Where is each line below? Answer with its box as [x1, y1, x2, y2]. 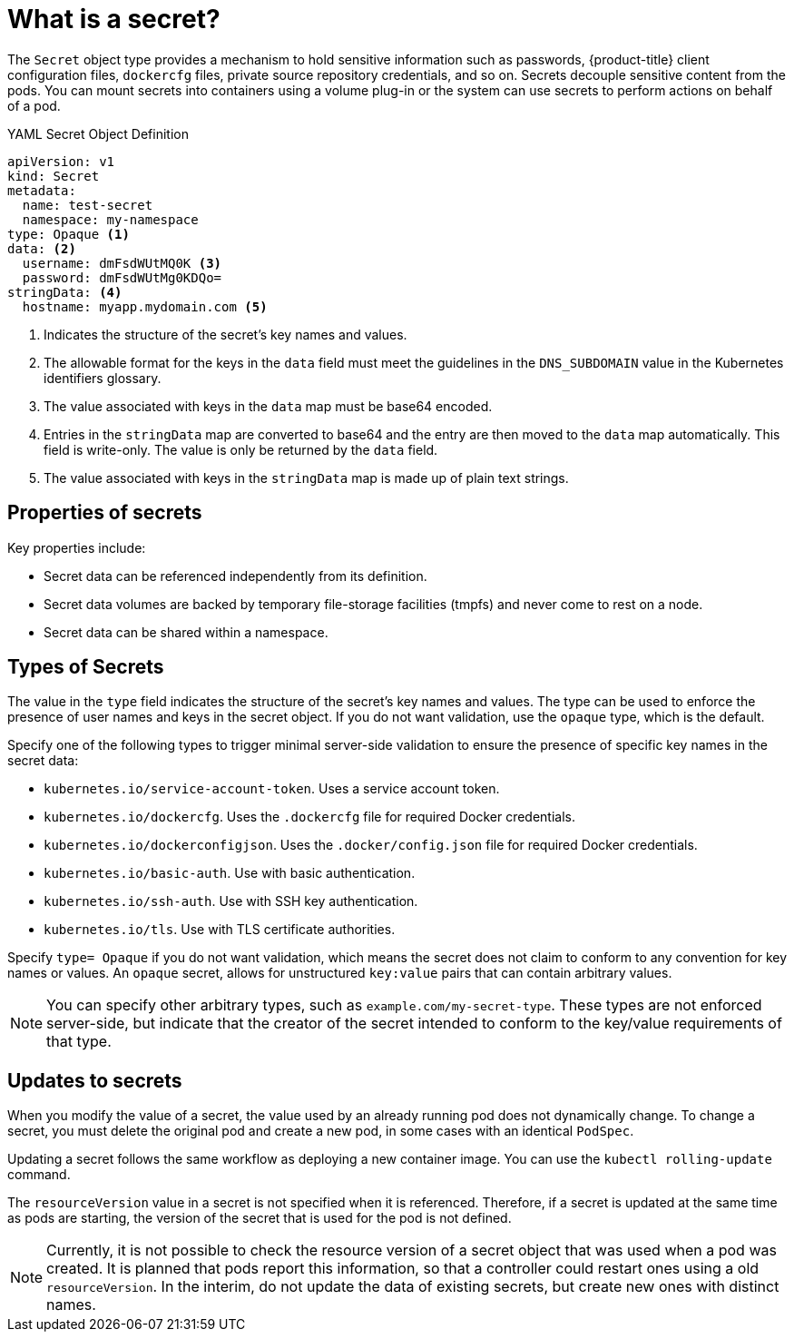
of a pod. [7, 97, 61, 113]
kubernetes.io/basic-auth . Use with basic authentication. [44, 865, 416, 881]
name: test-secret [22, 197, 153, 212]
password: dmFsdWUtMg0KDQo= [22, 270, 222, 285]
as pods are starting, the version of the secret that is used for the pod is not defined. [7, 1210, 512, 1226]
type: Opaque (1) [7, 226, 130, 241]
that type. [46, 1032, 112, 1051]
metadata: [7, 182, 76, 198]
